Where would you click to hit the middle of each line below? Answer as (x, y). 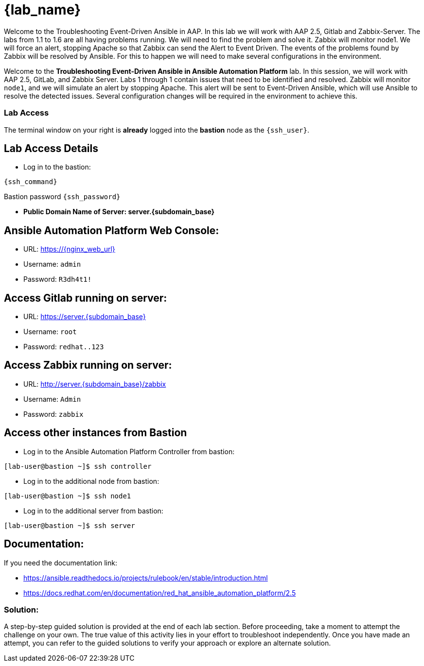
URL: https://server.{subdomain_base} (85, 317)
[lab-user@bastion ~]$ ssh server (70, 525)
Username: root (50, 332)
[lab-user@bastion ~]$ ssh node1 (68, 496)
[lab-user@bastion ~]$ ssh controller (78, 466)
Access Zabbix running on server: (88, 365)
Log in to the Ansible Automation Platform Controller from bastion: (129, 451)
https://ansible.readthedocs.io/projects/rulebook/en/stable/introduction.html (146, 578)
